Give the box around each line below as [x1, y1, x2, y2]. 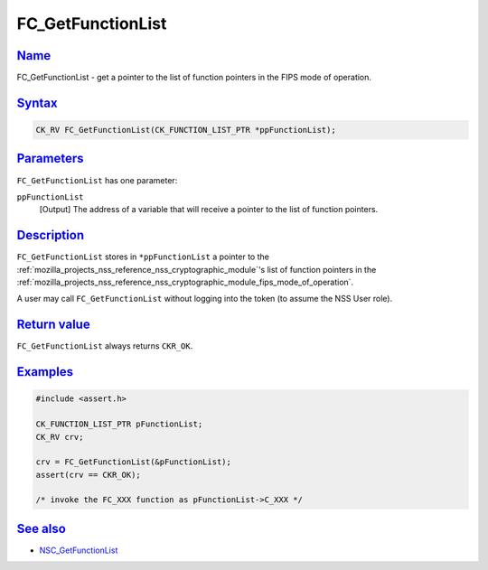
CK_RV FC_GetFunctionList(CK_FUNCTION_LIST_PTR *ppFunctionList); [35, 125, 336, 135]
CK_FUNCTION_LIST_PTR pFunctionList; [35, 419, 203, 429]
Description [16, 228, 85, 243]
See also [16, 520, 67, 537]
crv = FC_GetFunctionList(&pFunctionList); [35, 457, 232, 467]
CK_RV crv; [35, 432, 84, 442]
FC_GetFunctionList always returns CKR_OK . [16, 341, 193, 351]
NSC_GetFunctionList [39, 545, 118, 556]
